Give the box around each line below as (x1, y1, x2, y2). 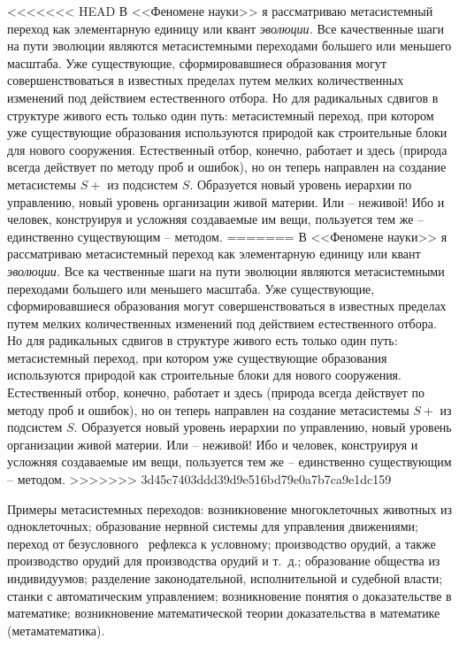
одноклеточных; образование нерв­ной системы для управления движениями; (7, 517, 418, 535)
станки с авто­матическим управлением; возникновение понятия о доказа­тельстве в (7, 586, 452, 604)
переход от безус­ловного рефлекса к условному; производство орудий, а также (7, 534, 436, 552)
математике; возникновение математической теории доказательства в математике (7, 604, 440, 622)
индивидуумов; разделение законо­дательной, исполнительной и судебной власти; (7, 569, 443, 587)
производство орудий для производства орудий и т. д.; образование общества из (7, 551, 440, 570)
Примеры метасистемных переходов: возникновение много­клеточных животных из (7, 499, 453, 518)
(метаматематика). (7, 620, 105, 639)
